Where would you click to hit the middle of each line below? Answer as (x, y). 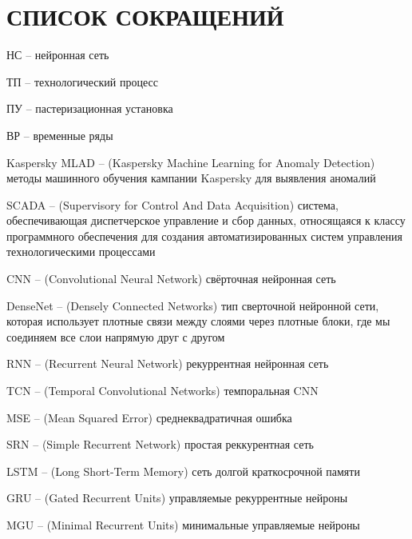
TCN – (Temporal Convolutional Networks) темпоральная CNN (162, 391)
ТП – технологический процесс (82, 81)
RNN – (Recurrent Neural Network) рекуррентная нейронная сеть (168, 363)
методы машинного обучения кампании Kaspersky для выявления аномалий (191, 178)
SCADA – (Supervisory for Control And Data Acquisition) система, (172, 204)
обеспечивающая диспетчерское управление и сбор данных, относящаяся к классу (206, 220)
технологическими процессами (81, 252)
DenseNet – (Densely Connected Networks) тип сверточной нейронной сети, (193, 305)
